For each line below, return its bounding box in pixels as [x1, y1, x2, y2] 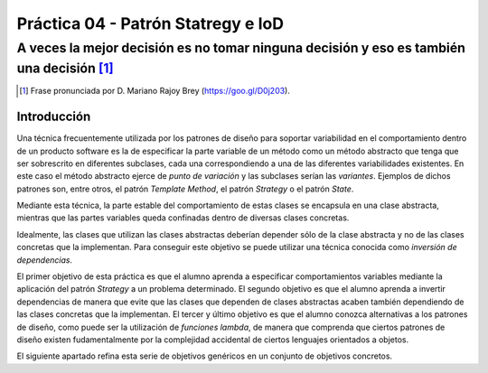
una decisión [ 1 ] [16, 60, 115, 77]
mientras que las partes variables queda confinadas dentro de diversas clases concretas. [16, 212, 350, 223]
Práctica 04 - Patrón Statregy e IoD [16, 14, 285, 33]
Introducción [16, 109, 91, 125]
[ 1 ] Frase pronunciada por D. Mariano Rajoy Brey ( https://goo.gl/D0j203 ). [19, 86, 291, 97]
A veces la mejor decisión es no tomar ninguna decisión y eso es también [16, 40, 465, 56]
